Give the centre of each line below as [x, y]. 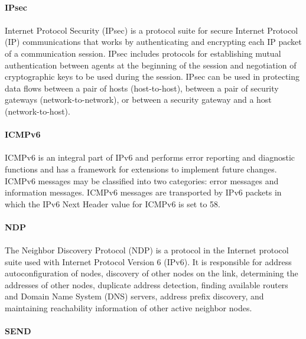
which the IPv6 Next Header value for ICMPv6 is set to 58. [113, 203]
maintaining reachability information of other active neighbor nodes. [128, 308]
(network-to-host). [38, 111]
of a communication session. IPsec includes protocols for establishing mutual [143, 53]
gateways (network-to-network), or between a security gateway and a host [138, 100]
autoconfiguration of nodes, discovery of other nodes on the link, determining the [152, 273]
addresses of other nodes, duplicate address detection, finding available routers [147, 284]
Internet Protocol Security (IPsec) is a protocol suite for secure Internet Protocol [152, 30]
